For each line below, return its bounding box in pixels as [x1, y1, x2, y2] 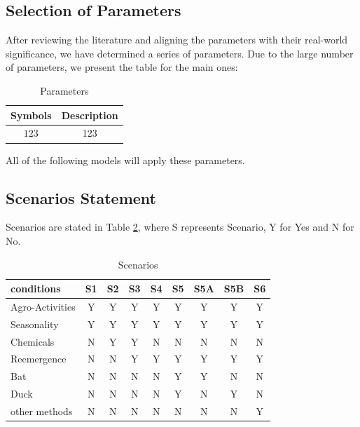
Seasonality [11, 316, 59, 331]
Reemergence [11, 351, 67, 366]
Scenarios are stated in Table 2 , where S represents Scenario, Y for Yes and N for [6, 219, 354, 234]
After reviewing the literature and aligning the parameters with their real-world [6, 32, 348, 47]
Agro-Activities [11, 299, 76, 313]
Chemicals [11, 334, 55, 348]
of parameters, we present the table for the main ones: [6, 60, 238, 74]
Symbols [11, 107, 52, 122]
